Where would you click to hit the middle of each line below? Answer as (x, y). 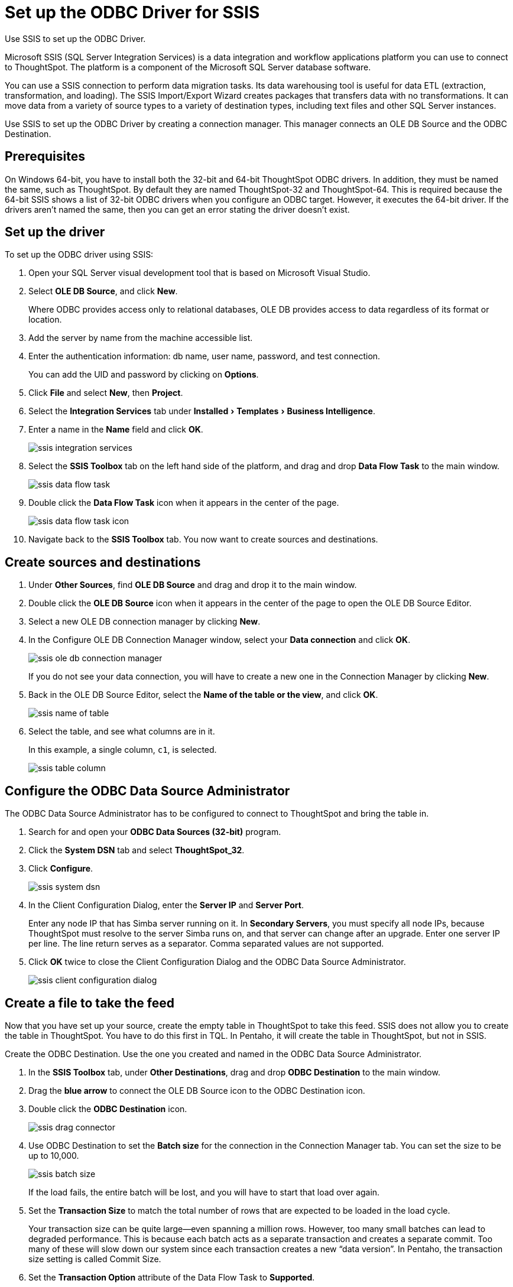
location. (45, 320)
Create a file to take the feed (90, 1003)
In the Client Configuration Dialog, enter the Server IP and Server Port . (166, 905)
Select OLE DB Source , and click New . (103, 291)
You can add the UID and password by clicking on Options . (144, 375)
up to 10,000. (54, 1155)
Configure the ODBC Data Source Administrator (147, 791)
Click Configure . (61, 869)
